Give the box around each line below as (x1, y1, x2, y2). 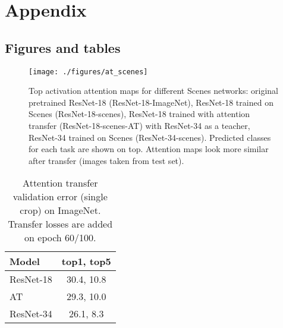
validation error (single (12, 190, 108, 204)
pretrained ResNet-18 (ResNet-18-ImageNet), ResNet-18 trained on (29, 96, 273, 108)
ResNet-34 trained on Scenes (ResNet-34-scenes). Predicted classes (29, 131, 271, 143)
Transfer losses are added (8, 217, 113, 231)
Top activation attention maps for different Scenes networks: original (29, 84, 278, 97)
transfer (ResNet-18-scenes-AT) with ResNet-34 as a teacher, (29, 119, 250, 132)
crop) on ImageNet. (20, 203, 101, 217)
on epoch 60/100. (24, 231, 96, 245)
